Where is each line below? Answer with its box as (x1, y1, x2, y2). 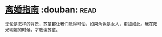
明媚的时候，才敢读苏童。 (9, 27, 60, 32)
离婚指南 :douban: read (5, 4, 97, 15)
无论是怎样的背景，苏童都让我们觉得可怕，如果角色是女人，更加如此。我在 (5, 21, 153, 27)
